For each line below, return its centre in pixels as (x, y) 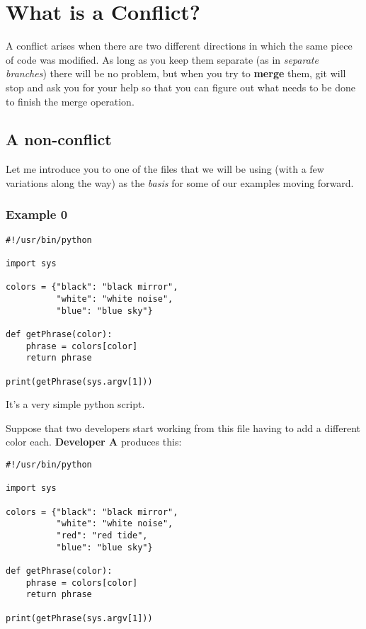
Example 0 (37, 214)
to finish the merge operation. (70, 101)
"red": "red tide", (102, 535)
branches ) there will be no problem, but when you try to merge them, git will (176, 73)
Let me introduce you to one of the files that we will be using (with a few (165, 169)
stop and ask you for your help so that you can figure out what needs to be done (181, 87)
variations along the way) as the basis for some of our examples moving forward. (180, 182)
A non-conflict (59, 139)
